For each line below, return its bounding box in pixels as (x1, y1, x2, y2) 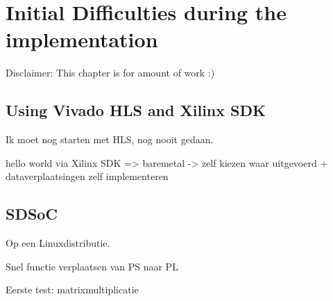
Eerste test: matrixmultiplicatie (6, 282, 139, 297)
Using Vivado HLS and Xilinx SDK (6, 99, 266, 121)
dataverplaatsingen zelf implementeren (6, 169, 169, 184)
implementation (6, 25, 158, 54)
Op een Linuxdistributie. (6, 236, 110, 250)
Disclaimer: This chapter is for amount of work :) (6, 65, 215, 80)
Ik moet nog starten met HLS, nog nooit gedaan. (6, 132, 214, 147)
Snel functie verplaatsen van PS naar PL (6, 259, 178, 273)
